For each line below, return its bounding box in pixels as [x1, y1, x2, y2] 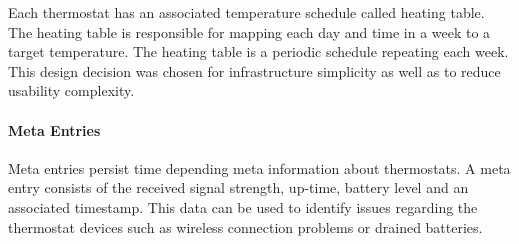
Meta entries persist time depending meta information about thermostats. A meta [8, 157, 511, 178]
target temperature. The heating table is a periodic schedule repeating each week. [8, 41, 509, 62]
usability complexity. [8, 80, 135, 101]
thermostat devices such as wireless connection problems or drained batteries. [8, 216, 483, 237]
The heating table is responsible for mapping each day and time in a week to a [8, 21, 491, 42]
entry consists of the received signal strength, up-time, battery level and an [8, 177, 469, 198]
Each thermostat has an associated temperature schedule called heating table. [8, 2, 485, 22]
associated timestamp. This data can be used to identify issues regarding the [8, 196, 478, 217]
